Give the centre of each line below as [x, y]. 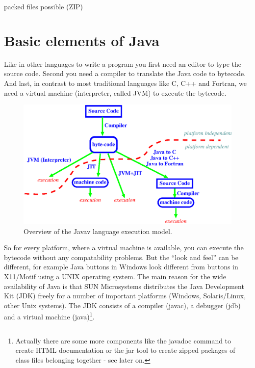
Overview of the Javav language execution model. [98, 231]
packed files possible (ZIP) [44, 6]
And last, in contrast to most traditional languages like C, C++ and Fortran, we [125, 83]
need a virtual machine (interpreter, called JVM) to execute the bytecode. [115, 92]
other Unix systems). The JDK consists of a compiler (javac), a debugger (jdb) [122, 305]
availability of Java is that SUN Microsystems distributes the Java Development [124, 286]
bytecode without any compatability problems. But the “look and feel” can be [121, 257]
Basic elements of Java [82, 40]
